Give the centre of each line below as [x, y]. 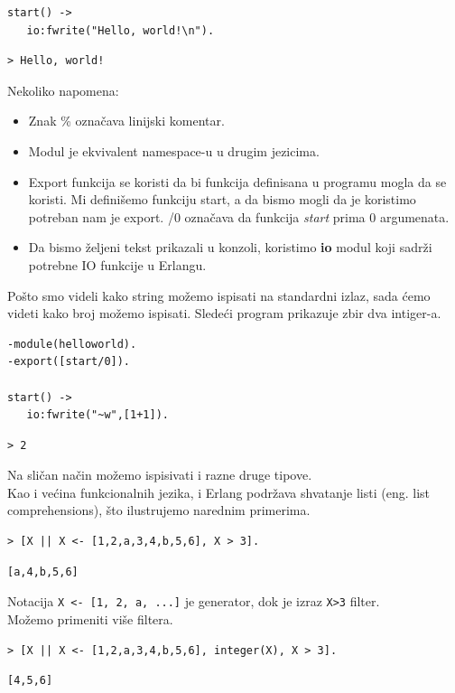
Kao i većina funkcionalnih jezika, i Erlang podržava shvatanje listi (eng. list [218, 492]
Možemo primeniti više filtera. [90, 618]
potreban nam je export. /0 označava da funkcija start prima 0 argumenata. [239, 216]
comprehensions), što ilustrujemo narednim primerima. [159, 510]
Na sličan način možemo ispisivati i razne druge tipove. [160, 475]
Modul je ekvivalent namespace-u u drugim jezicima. [174, 150]
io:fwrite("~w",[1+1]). [97, 415]
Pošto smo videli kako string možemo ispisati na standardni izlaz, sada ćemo [219, 295]
